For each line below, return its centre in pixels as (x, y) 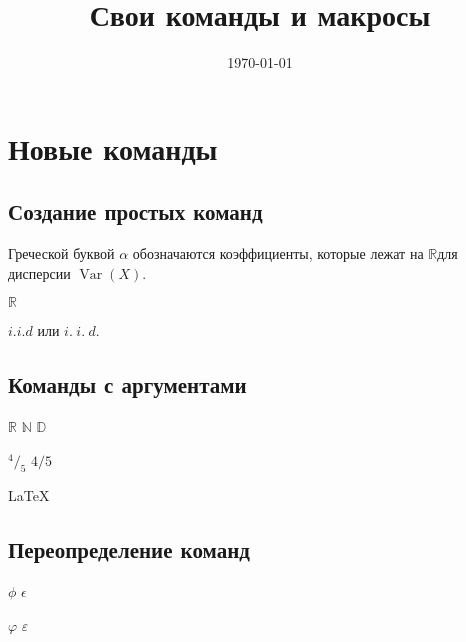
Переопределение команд (129, 549)
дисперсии (39, 272)
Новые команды (113, 147)
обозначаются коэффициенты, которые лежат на (278, 253)
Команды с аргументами (127, 384)
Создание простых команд (135, 211)
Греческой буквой (61, 253)
